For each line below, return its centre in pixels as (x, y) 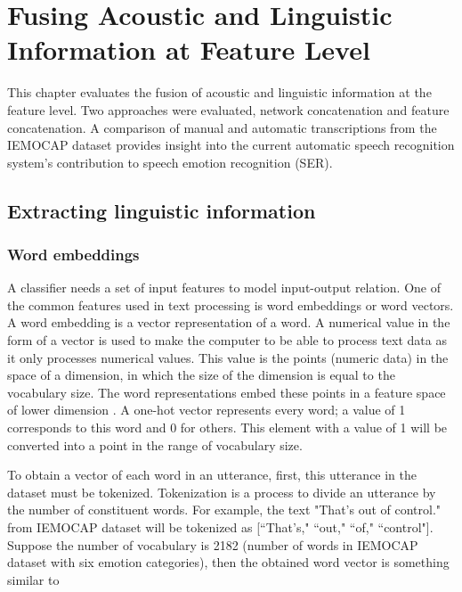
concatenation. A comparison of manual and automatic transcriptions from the (222, 127)
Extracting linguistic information (162, 210)
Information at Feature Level (189, 49)
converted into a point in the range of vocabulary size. (155, 444)
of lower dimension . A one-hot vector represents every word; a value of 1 (207, 410)
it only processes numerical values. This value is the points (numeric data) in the (228, 357)
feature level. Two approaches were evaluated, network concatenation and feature (228, 109)
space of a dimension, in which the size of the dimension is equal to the (201, 375)
